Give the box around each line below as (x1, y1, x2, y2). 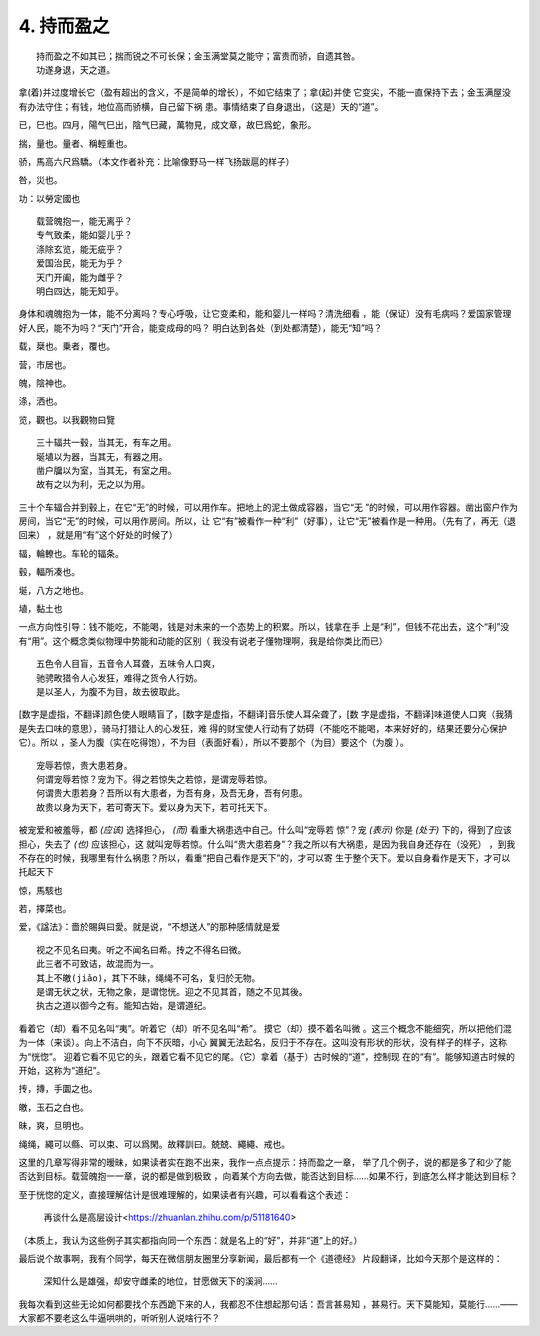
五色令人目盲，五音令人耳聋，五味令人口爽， (36, 658, 220, 670)
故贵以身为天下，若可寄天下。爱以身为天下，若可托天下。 (36, 801, 273, 813)
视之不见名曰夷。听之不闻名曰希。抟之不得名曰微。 (36, 944, 247, 955)
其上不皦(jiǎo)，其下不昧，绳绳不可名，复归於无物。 (36, 972, 261, 984)
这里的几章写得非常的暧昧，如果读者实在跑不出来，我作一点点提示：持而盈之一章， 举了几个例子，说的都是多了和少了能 (18, 1156, 512, 1168)
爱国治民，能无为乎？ (36, 258, 124, 269)
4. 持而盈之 (18, 15, 110, 37)
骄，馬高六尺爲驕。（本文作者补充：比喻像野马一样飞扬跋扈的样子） (18, 155, 295, 167)
